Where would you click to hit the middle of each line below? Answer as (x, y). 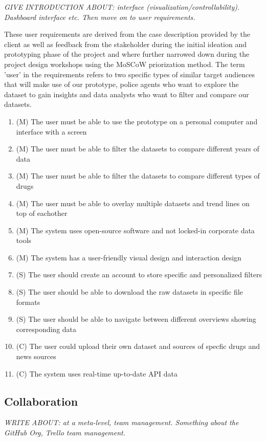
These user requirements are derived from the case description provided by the (127, 34)
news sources (36, 356)
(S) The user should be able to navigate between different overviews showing (136, 319)
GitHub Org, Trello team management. (65, 433)
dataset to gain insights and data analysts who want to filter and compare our (127, 94)
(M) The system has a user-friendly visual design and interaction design (129, 257)
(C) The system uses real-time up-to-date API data (97, 373)
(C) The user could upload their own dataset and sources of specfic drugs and (138, 346)
